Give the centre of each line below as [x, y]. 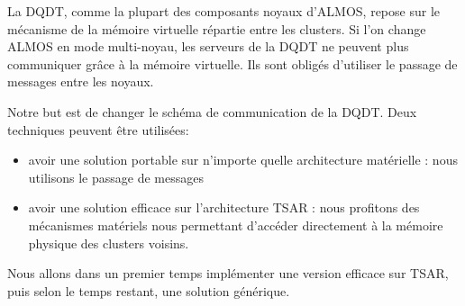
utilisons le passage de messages [116, 177]
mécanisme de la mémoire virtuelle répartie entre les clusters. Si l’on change [217, 28]
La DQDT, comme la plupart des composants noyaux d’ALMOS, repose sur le [223, 11]
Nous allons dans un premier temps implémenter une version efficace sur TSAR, [228, 273]
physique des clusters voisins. [109, 243]
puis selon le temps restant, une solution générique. [149, 290]
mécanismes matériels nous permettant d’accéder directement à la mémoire [236, 225]
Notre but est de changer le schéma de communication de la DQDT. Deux [212, 111]
